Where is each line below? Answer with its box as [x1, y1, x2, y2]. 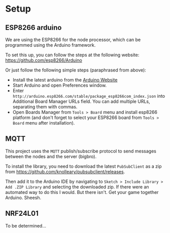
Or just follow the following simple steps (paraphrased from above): [5, 67, 146, 73]
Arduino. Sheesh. [5, 195, 42, 201]
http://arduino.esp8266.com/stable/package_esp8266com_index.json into [12, 93, 165, 99]
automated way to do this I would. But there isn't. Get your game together [5, 189, 159, 195]
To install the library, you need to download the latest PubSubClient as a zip [5, 163, 162, 169]
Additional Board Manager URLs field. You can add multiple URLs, [12, 98, 150, 104]
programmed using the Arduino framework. [5, 42, 96, 48]
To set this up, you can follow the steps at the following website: [5, 52, 140, 58]
